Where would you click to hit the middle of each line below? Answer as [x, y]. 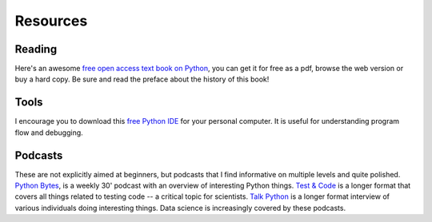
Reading [36, 49]
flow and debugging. [49, 133]
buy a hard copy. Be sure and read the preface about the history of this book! [142, 79]
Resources [51, 21]
